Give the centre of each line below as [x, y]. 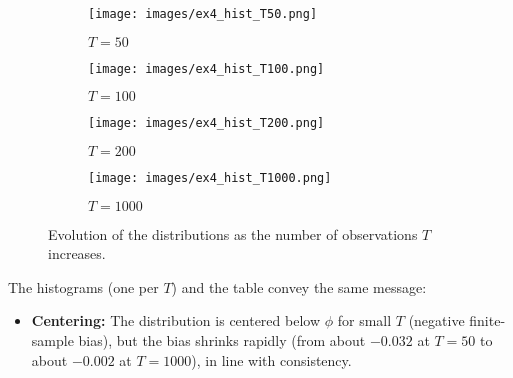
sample [52, 340]
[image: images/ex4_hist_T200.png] [206, 123]
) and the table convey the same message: [299, 286]
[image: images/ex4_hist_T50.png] [203, 14]
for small [364, 320]
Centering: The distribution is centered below [176, 320]
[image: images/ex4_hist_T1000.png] [210, 177]
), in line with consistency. [271, 359]
